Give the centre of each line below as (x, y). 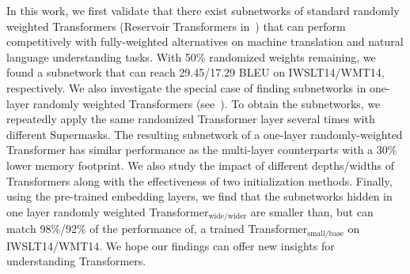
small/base (326, 233)
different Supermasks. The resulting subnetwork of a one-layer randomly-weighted (205, 134)
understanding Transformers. (76, 261)
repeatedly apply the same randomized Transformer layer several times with (191, 119)
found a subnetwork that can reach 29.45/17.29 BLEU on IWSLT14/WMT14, (196, 72)
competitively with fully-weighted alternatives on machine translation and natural (205, 41)
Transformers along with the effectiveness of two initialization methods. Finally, (199, 180)
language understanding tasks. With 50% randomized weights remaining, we (191, 56)
